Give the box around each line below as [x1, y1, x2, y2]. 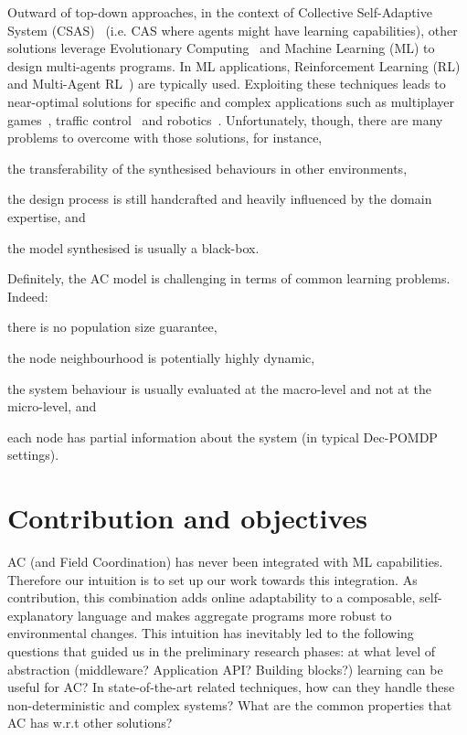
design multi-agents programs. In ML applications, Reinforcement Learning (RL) [7, 56, 461, 75]
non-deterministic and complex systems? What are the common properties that [7, 695, 452, 714]
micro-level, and [7, 397, 97, 416]
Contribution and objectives [7, 499, 367, 537]
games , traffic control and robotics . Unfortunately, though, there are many [7, 110, 443, 129]
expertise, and [7, 207, 86, 226]
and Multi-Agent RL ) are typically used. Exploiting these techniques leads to [7, 74, 446, 93]
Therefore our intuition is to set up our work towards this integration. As [7, 570, 418, 589]
